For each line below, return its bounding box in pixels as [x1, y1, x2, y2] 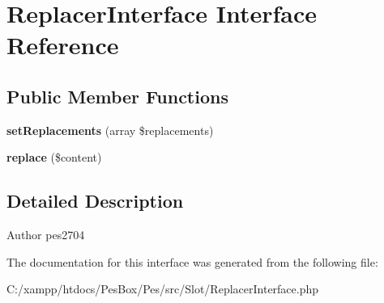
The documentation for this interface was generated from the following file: [6, 253, 378, 270]
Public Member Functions [6, 83, 228, 108]
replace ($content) [6, 149, 102, 166]
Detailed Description [6, 188, 184, 213]
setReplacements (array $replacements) [6, 121, 214, 138]
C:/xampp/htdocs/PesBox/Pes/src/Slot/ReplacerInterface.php [6, 280, 319, 297]
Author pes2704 [6, 226, 85, 243]
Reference [6, 28, 119, 61]
